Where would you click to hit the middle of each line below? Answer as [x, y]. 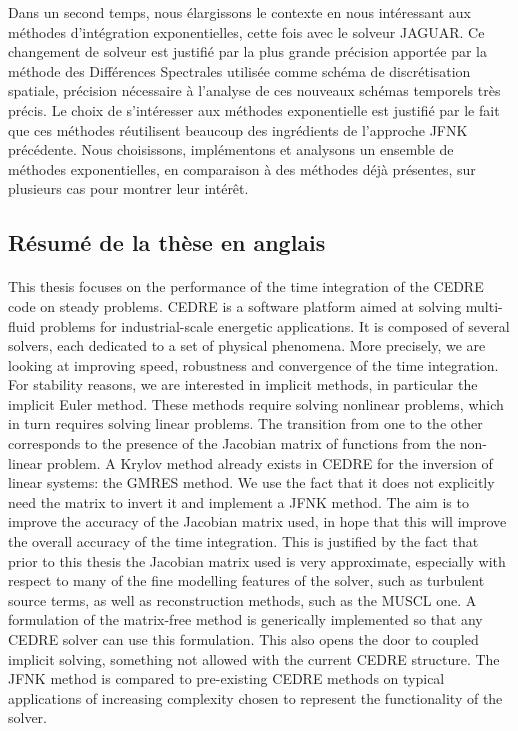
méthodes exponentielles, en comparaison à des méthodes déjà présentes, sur [242, 168]
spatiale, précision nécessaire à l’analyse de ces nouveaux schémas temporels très [254, 90]
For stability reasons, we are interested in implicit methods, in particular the [243, 384]
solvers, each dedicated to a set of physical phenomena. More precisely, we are [247, 345]
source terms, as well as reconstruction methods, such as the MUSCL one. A [242, 599]
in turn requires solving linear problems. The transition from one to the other [245, 423]
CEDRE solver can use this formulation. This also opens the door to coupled [243, 639]
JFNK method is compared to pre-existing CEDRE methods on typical [226, 678]
